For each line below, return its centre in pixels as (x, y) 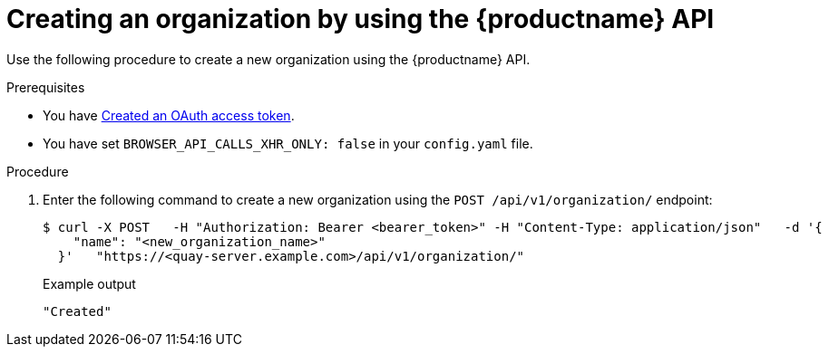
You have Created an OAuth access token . (169, 115)
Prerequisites (46, 87)
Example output (89, 283)
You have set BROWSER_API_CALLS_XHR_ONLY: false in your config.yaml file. (288, 143)
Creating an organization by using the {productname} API (361, 19)
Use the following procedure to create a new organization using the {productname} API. (268, 59)
